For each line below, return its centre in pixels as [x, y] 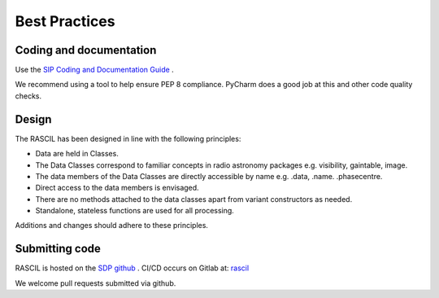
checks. [28, 96]
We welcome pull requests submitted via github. [96, 283]
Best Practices [65, 21]
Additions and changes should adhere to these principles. [112, 226]
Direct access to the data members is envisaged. [117, 188]
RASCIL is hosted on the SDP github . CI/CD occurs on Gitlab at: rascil [132, 268]
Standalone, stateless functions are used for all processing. [135, 211]
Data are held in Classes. [77, 154]
